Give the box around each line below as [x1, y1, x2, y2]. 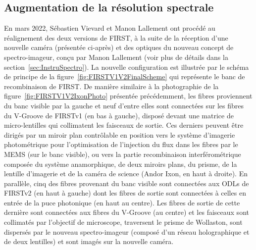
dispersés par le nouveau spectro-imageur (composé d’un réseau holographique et [4, 226, 250, 237]
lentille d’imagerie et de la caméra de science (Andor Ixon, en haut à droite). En [4, 168, 248, 179]
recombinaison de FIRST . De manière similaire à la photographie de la [4, 81, 219, 91]
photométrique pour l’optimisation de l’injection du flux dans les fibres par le [4, 139, 238, 150]
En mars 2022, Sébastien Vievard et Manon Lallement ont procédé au [4, 23, 215, 33]
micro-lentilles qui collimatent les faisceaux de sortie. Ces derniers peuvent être [4, 120, 244, 130]
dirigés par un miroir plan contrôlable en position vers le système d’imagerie [4, 129, 235, 140]
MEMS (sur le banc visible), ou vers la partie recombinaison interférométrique [4, 149, 241, 159]
